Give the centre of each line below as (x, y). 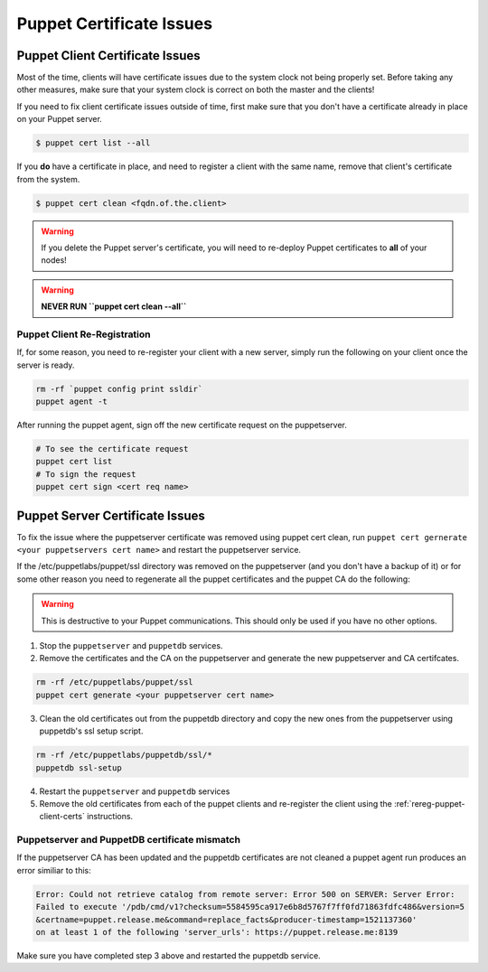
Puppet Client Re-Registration (84, 334)
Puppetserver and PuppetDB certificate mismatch (129, 840)
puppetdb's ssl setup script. (91, 731)
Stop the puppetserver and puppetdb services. (131, 646)
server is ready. (46, 365)
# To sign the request (86, 474)
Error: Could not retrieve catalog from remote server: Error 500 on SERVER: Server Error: (245, 894)
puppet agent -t (72, 402)
